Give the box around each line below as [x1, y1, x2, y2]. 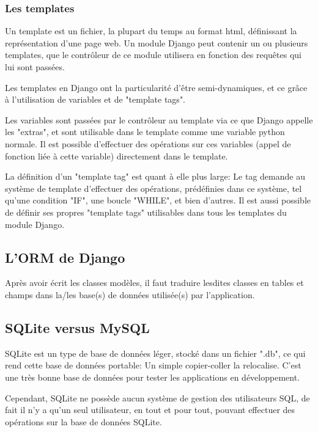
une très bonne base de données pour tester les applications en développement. [5, 370, 300, 383]
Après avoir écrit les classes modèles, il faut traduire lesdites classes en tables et [5, 276, 304, 289]
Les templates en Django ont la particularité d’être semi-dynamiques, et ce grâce [5, 81, 308, 93]
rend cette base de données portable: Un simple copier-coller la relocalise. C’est [5, 359, 301, 372]
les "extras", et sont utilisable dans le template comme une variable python [5, 125, 285, 138]
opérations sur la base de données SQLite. [5, 415, 162, 428]
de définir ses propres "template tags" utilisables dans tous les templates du [5, 205, 287, 218]
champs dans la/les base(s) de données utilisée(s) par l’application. [5, 288, 255, 301]
